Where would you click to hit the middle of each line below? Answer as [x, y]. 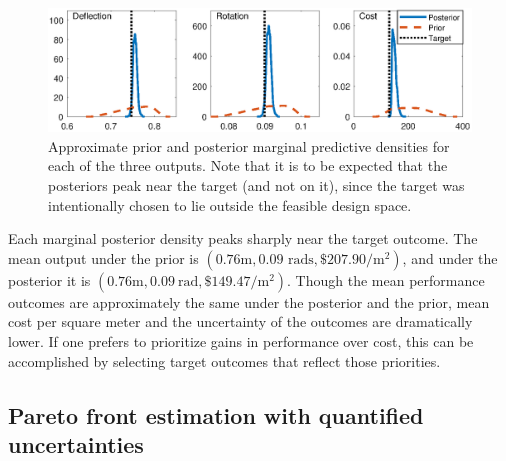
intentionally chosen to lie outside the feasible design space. [230, 204]
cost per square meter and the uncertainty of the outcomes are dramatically [240, 321]
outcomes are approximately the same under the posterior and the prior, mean [249, 301]
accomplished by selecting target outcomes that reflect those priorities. [224, 360]
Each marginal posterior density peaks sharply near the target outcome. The [243, 238]
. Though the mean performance [386, 279]
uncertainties [76, 443]
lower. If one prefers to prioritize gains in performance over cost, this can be [241, 340]
